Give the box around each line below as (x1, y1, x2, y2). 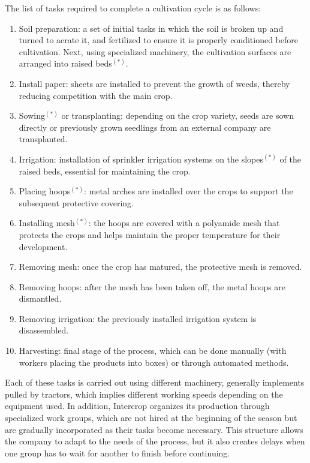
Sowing (19, 109, 45, 122)
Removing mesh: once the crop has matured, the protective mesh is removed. (19, 260, 302, 273)
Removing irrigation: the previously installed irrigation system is (19, 312, 257, 324)
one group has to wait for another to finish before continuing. (5, 446, 230, 459)
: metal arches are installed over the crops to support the (84, 185, 293, 197)
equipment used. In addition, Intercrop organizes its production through (5, 399, 270, 412)
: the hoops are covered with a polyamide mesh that (88, 217, 280, 229)
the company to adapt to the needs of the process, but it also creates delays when (5, 435, 305, 447)
